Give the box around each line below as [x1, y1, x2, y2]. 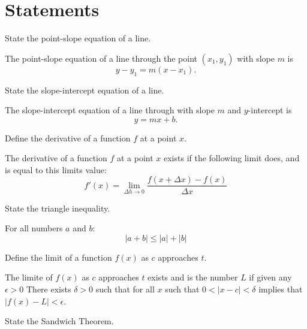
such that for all [95, 282, 155, 295]
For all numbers [5, 222, 63, 234]
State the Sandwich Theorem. [5, 315, 114, 327]
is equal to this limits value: [5, 163, 107, 176]
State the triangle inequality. [5, 201, 110, 214]
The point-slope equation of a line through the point [5, 52, 197, 64]
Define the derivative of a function [5, 131, 131, 144]
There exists [26, 282, 71, 295]
